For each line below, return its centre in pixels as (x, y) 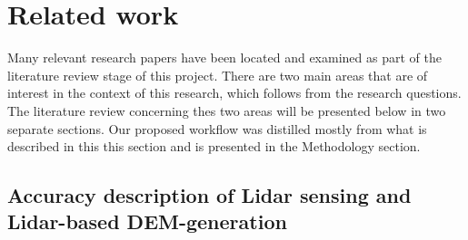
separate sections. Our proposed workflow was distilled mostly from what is (217, 128)
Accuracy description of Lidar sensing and (209, 195)
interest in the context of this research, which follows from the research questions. (234, 93)
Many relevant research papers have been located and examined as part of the (224, 58)
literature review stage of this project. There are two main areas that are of (218, 75)
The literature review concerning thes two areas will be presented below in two (227, 110)
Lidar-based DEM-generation (147, 221)
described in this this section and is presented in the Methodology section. (214, 146)
